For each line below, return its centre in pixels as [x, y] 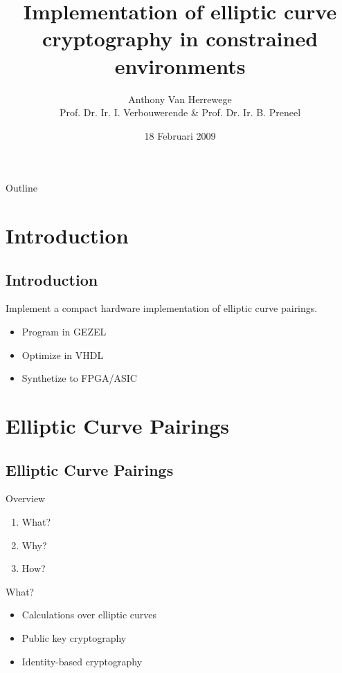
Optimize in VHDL [63, 354]
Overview [26, 498]
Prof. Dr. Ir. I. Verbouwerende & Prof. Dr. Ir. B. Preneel [180, 112]
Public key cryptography [74, 637]
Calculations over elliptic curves [89, 615]
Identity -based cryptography [82, 661]
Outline [21, 188]
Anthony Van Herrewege [180, 99]
